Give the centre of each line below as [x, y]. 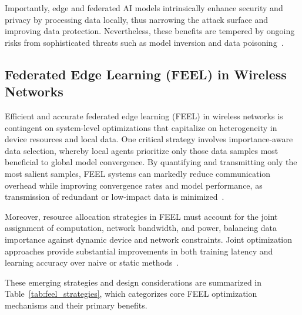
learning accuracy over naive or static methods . [92, 262]
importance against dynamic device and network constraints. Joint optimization [149, 239]
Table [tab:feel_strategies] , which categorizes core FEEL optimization [131, 294]
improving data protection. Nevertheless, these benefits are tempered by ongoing [150, 31]
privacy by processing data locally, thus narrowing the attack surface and [137, 19]
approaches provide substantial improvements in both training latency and [139, 251]
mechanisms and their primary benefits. [76, 305]
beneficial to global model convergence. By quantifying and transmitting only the [151, 162]
